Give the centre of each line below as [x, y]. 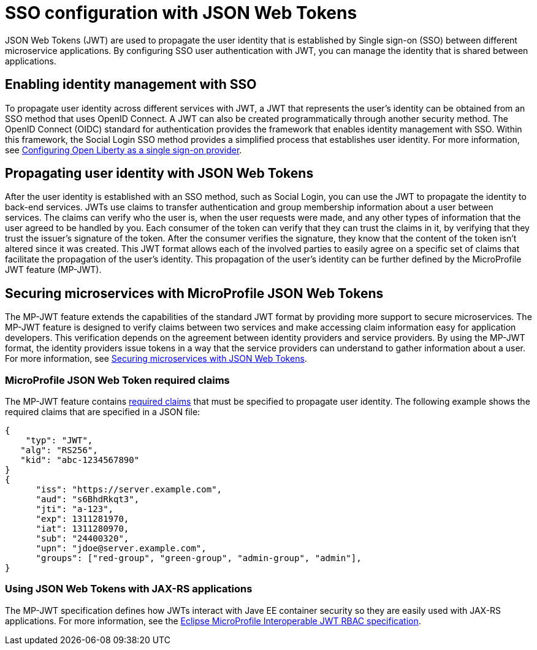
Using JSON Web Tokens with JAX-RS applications [129, 589]
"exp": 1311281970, [82, 519]
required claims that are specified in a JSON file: [103, 412]
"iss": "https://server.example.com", [129, 490]
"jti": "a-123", [75, 509]
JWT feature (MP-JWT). [53, 270]
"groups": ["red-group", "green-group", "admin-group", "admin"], [199, 558]
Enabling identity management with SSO [131, 85]
